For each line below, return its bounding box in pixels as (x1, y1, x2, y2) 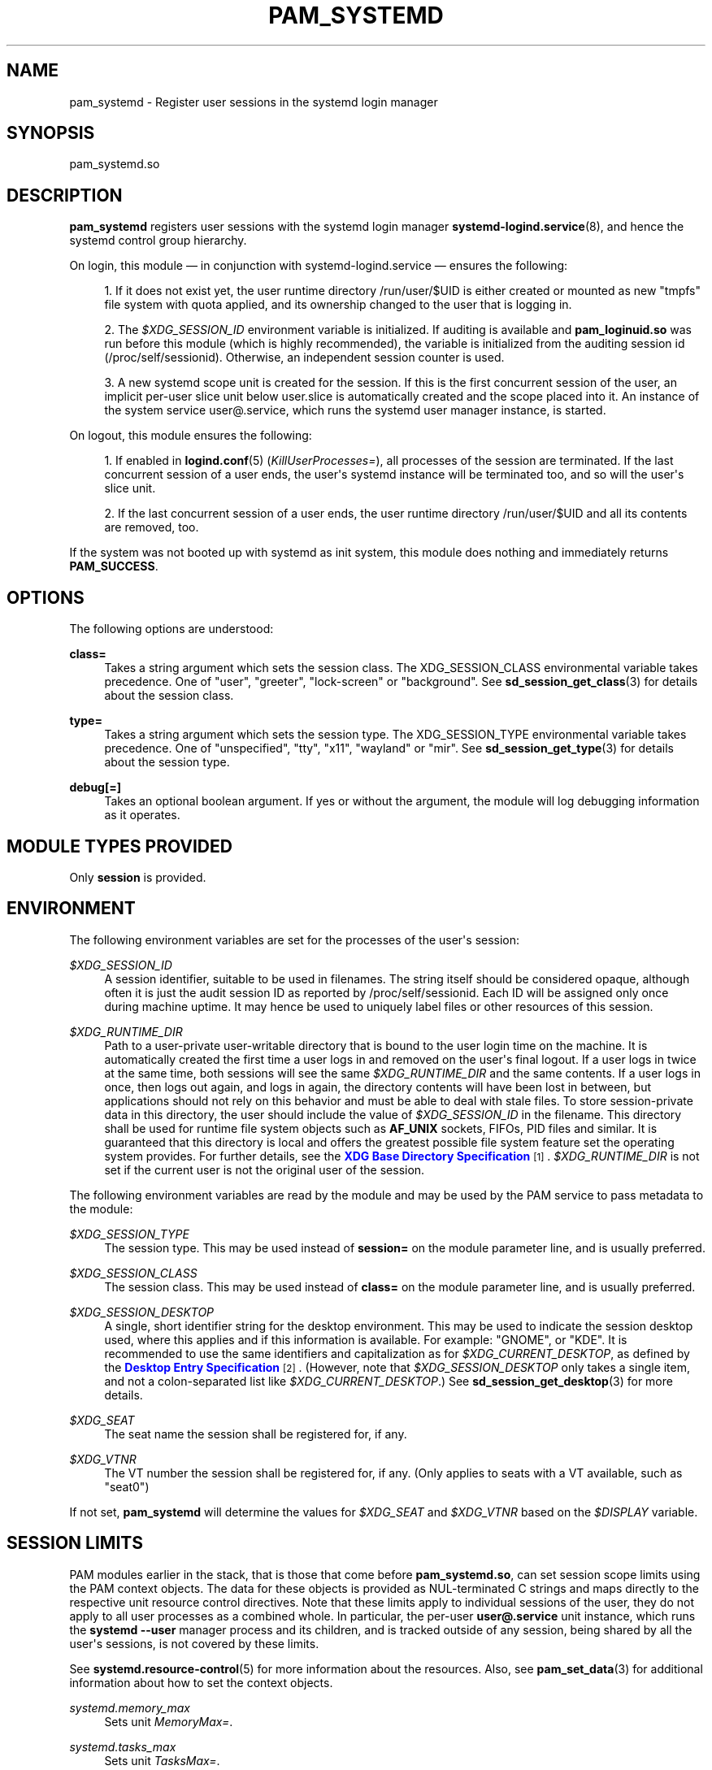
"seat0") (104, 1479, 150, 1494)
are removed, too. (104, 520, 199, 535)
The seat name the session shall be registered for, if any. (104, 1426, 407, 1441)
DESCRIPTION (7, 184, 123, 206)
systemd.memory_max (69, 1700, 191, 1715)
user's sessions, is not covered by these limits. (69, 1636, 319, 1651)
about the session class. (104, 688, 234, 703)
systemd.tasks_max (69, 1739, 176, 1754)
